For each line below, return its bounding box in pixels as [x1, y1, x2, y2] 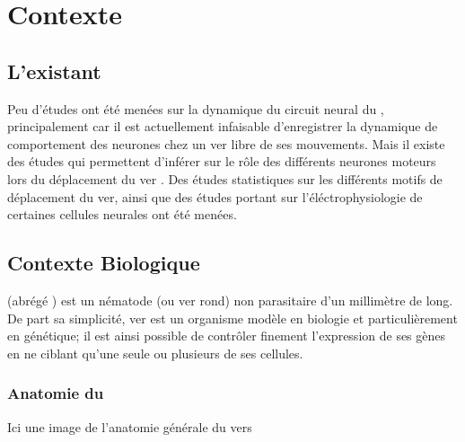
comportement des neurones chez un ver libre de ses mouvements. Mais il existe [7, 134, 445, 153]
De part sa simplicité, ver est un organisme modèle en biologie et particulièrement [7, 308, 458, 327]
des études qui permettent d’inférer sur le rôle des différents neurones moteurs [7, 152, 436, 171]
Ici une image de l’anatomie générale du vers [7, 417, 252, 436]
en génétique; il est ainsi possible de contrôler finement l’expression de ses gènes [7, 326, 446, 345]
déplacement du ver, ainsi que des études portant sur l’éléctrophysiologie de [7, 187, 423, 206]
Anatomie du [7, 382, 104, 404]
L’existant [7, 57, 101, 84]
